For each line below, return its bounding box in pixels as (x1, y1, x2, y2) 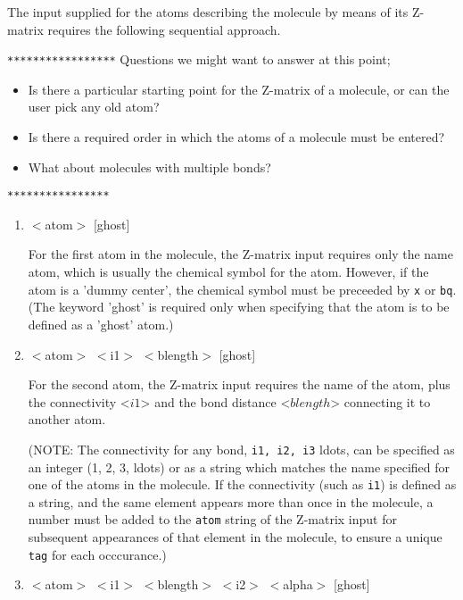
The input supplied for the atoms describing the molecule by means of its (7, 3, 409, 21)
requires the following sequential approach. (47, 20, 281, 38)
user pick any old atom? (28, 97, 160, 116)
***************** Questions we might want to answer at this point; (7, 50, 391, 69)
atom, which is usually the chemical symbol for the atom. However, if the (28, 262, 429, 281)
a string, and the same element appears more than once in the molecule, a (28, 492, 434, 511)
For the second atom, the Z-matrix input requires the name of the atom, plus (28, 375, 451, 394)
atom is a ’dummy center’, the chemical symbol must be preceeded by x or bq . (28, 279, 457, 298)
